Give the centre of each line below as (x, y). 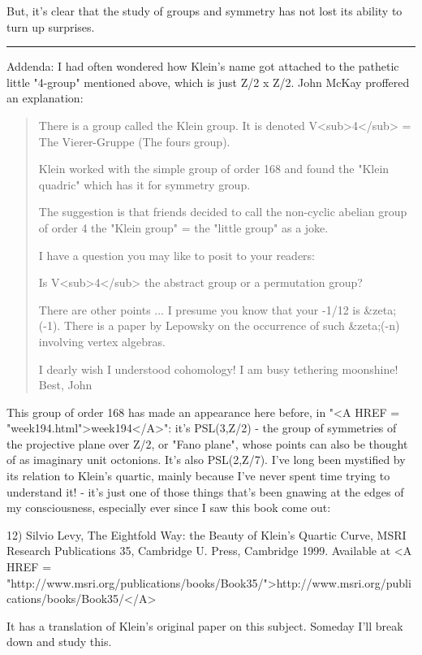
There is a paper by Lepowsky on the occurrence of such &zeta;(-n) (232, 325)
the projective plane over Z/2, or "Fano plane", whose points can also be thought (207, 443)
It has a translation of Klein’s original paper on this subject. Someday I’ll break (205, 625)
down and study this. (59, 642)
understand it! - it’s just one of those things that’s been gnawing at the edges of (205, 491)
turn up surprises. (51, 26)
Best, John (65, 385)
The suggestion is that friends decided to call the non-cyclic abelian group (223, 212)
